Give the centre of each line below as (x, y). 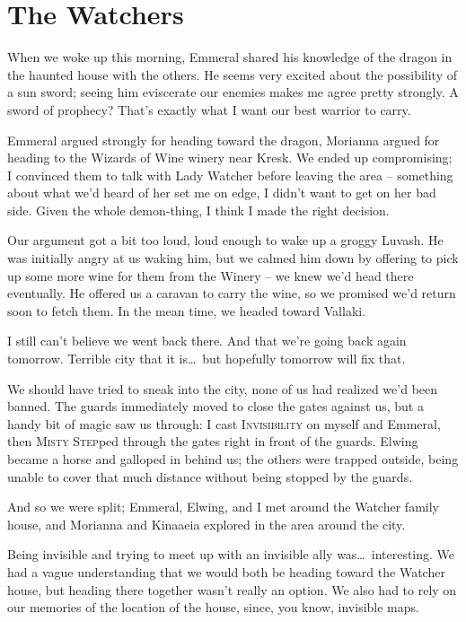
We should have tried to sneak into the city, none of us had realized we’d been (223, 388)
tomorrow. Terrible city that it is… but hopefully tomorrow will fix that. (207, 359)
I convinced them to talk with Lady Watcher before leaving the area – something (230, 175)
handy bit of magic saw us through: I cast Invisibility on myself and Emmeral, (224, 423)
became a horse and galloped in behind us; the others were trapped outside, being (233, 459)
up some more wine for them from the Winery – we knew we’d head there (211, 275)
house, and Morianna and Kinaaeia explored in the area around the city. (207, 524)
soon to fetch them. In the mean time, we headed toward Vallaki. (187, 310)
